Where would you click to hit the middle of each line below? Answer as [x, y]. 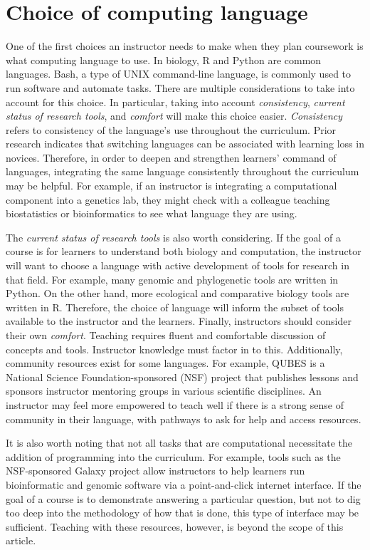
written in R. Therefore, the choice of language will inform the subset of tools [175, 307]
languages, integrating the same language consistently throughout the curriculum [183, 171]
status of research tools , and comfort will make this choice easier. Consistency [174, 116]
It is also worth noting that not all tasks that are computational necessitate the [179, 443]
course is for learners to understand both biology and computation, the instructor [184, 251]
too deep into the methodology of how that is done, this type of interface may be [183, 513]
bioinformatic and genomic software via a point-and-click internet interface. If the [184, 484]
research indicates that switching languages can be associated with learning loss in [185, 144]
